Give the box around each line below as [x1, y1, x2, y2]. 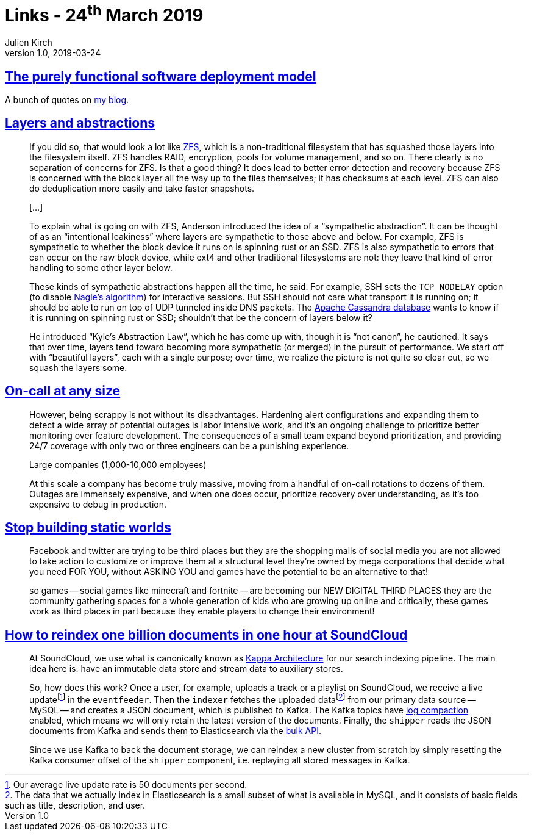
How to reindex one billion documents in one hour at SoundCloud [5, 627, 408, 643]
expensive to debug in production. [29, 499, 166, 510]
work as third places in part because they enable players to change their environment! [29, 606, 375, 617]
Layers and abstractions [5, 115, 155, 131]
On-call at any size [5, 383, 121, 399]
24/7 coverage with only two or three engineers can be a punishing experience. [29, 440, 349, 451]
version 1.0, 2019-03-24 [5, 48, 101, 59]
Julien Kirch [5, 37, 52, 48]
